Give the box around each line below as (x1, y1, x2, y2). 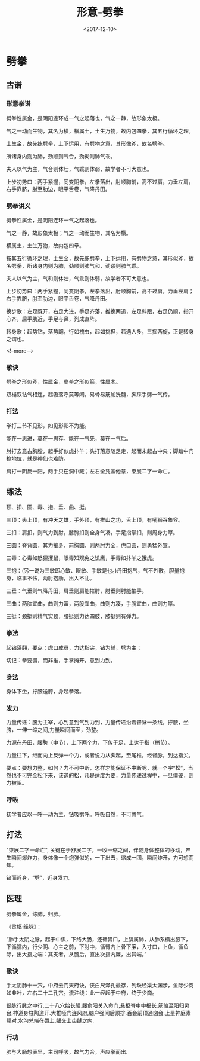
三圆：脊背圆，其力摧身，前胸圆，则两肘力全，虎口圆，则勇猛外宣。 (6, 542, 173, 549)
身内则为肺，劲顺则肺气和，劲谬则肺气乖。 (37, 262, 142, 269)
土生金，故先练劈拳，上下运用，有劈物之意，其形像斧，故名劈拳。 (6, 140, 168, 147)
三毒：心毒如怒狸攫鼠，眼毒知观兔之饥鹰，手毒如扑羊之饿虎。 (6, 554, 158, 562)
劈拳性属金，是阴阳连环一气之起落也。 (6, 216, 100, 224)
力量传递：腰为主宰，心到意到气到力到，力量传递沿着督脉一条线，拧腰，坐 (6, 718, 189, 726)
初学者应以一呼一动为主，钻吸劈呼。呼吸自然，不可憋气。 (6, 811, 147, 818)
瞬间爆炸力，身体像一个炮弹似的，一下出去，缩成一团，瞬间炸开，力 (11, 854, 179, 861)
